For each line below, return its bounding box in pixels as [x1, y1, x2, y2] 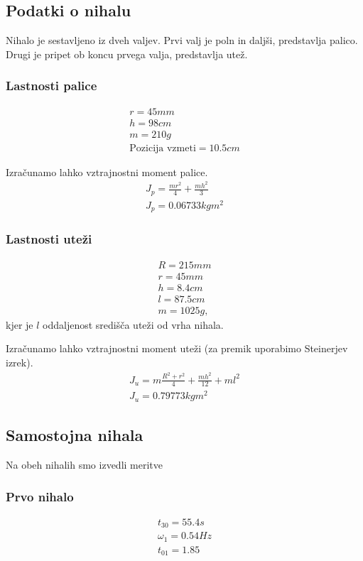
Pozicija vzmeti [129, 143, 196, 153]
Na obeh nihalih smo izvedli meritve [6, 457, 163, 472]
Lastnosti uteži [6, 230, 92, 248]
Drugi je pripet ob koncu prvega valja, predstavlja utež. [6, 46, 248, 61]
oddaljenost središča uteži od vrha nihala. [43, 317, 224, 332]
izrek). [6, 355, 33, 370]
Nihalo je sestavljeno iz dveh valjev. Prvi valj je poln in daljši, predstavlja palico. [6, 33, 358, 48]
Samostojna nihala [6, 424, 143, 446]
